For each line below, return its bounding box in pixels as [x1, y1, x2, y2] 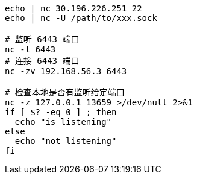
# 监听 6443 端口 [5, 34, 80, 44]
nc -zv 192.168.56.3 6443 [5, 66, 127, 76]
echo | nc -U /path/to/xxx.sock [5, 13, 157, 23]
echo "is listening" [14, 117, 112, 127]
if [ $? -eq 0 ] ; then [5, 107, 117, 117]
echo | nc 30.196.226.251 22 [5, 4, 142, 13]
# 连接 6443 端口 [5, 56, 80, 66]
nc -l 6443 [5, 45, 56, 54]
